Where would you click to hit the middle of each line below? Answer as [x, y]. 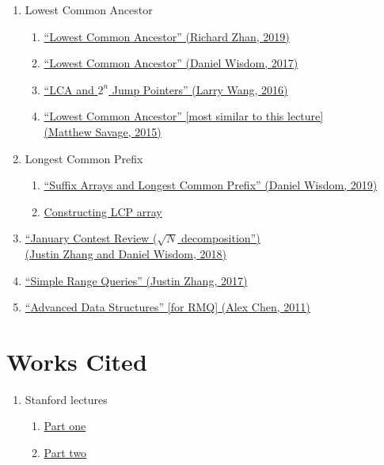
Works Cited [77, 361]
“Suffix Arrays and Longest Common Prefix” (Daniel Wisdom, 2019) [211, 185]
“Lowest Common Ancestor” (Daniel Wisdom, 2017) [171, 63]
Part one [65, 426]
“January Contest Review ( [91, 238]
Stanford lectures [66, 399]
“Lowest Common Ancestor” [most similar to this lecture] [184, 116]
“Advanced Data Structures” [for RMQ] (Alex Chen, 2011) [167, 307]
